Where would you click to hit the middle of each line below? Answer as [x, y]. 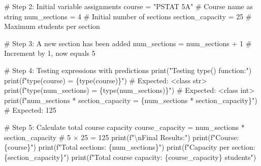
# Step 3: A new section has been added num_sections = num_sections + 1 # [128, 43]
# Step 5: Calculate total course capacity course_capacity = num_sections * [124, 127]
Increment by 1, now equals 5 [50, 53]
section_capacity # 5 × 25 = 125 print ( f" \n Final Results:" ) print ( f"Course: [122, 137]
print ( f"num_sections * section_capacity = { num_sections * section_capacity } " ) [131, 100]
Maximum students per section [52, 26]
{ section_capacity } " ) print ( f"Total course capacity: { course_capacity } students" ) [130, 157]
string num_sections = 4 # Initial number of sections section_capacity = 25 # [128, 16]
